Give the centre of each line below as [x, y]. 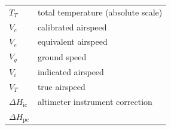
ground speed [62, 56]
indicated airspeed [71, 71]
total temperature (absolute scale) [100, 12]
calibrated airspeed [72, 27]
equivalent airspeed [72, 41]
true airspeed [61, 86]
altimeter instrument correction [95, 101]
